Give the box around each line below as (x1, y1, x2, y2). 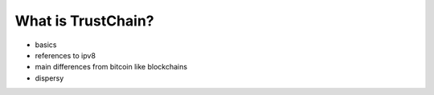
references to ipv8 (35, 50, 96, 60)
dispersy (35, 73, 64, 83)
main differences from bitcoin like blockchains (35, 62, 188, 72)
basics (35, 40, 57, 49)
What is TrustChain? (14, 12, 154, 30)
